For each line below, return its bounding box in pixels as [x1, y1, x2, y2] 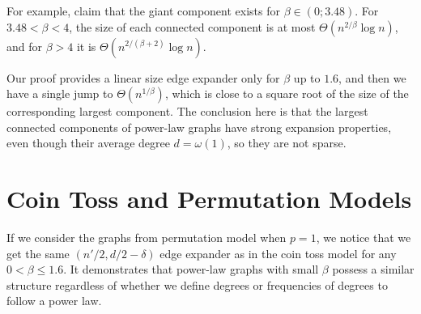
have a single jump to [6, 85, 113, 102]
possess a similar [332, 261, 415, 278]
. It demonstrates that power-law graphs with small [63, 261, 319, 278]
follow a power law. [6, 292, 102, 309]
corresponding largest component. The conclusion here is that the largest [6, 103, 368, 120]
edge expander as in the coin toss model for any [159, 244, 397, 261]
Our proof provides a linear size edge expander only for [6, 69, 280, 86]
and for [6, 37, 43, 54]
